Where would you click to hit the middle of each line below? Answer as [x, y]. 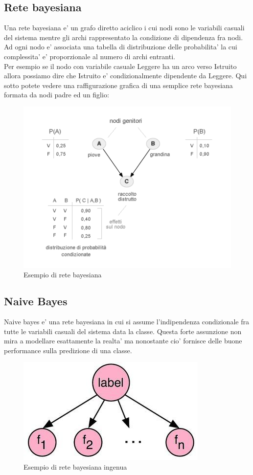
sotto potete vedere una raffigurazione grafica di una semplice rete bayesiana [118, 85]
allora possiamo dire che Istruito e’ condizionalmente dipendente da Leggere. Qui [126, 76]
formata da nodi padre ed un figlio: [57, 95]
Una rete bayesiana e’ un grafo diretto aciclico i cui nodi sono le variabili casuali [124, 28]
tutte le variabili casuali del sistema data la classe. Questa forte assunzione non [123, 331]
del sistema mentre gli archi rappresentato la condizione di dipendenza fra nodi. [124, 37]
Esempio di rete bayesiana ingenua [75, 467]
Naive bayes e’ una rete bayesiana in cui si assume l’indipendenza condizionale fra [126, 322]
